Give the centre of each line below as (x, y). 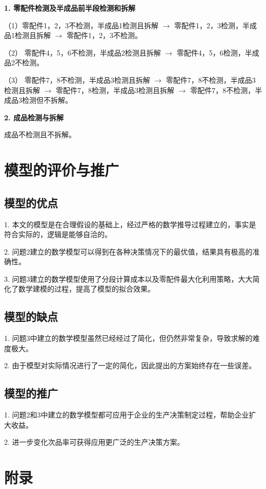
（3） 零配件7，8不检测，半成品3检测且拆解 (77, 79)
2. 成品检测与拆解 (34, 117)
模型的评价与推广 (62, 170)
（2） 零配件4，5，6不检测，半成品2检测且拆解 (83, 52)
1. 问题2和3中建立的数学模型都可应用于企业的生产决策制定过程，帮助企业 (127, 415)
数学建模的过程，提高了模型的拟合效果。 (86, 289)
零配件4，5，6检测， (211, 52)
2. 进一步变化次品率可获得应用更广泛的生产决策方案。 (94, 442)
